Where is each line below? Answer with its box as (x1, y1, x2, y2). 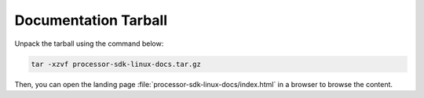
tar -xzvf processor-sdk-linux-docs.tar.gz (31, 59, 202, 68)
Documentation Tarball (14, 12, 168, 29)
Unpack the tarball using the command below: (14, 39, 164, 48)
